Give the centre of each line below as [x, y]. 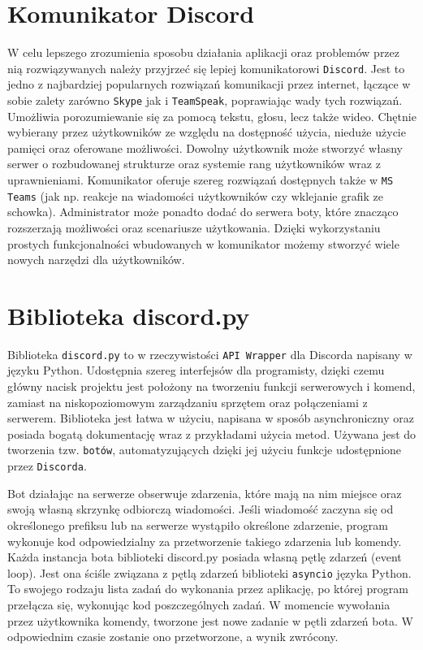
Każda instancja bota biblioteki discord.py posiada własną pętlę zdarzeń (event [205, 557]
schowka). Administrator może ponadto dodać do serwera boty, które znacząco [203, 212]
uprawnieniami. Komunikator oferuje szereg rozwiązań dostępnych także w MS [201, 180]
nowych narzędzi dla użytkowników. [96, 260]
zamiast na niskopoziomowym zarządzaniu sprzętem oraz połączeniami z [188, 402]
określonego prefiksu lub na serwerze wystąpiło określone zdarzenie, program [198, 524]
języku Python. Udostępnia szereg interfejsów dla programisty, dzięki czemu [196, 370]
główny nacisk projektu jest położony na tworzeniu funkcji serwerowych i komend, [211, 386]
